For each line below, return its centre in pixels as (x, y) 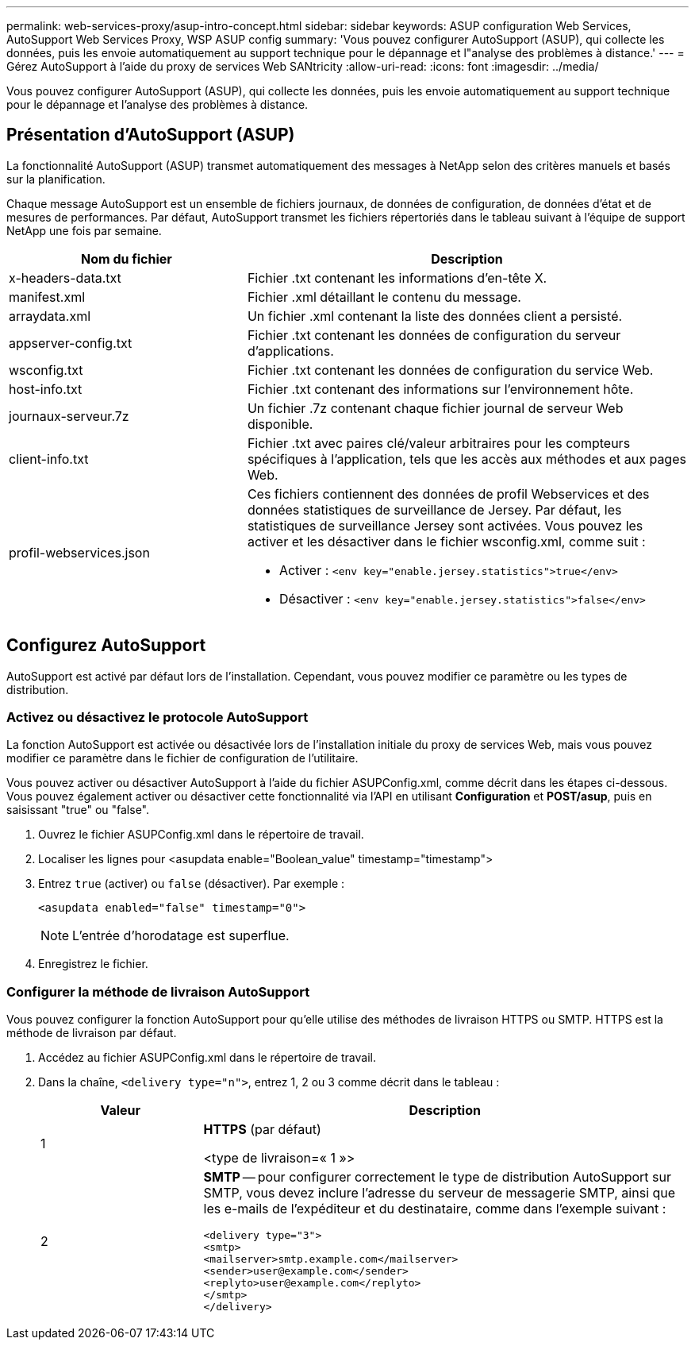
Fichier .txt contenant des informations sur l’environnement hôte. (440, 389)
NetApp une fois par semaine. (84, 230)
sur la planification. (56, 179)
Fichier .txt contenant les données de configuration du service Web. (450, 370)
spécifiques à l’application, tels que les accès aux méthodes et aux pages (467, 459)
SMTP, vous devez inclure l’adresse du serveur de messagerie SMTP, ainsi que (440, 1193)
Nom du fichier (127, 258)
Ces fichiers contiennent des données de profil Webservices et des (448, 494)
